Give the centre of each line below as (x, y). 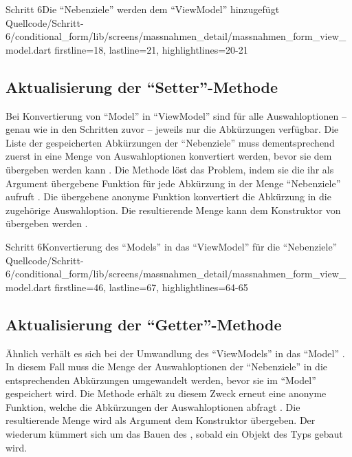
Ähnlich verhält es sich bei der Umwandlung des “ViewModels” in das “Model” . (175, 353)
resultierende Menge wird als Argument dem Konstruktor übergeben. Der (161, 420)
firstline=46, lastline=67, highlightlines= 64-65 (151, 287)
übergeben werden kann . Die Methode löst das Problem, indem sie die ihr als (170, 169)
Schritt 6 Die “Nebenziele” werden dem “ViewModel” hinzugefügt (143, 9)
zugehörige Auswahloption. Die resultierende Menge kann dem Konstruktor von (173, 210)
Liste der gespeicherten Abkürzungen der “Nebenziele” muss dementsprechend (170, 142)
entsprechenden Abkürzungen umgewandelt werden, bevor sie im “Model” (161, 380)
